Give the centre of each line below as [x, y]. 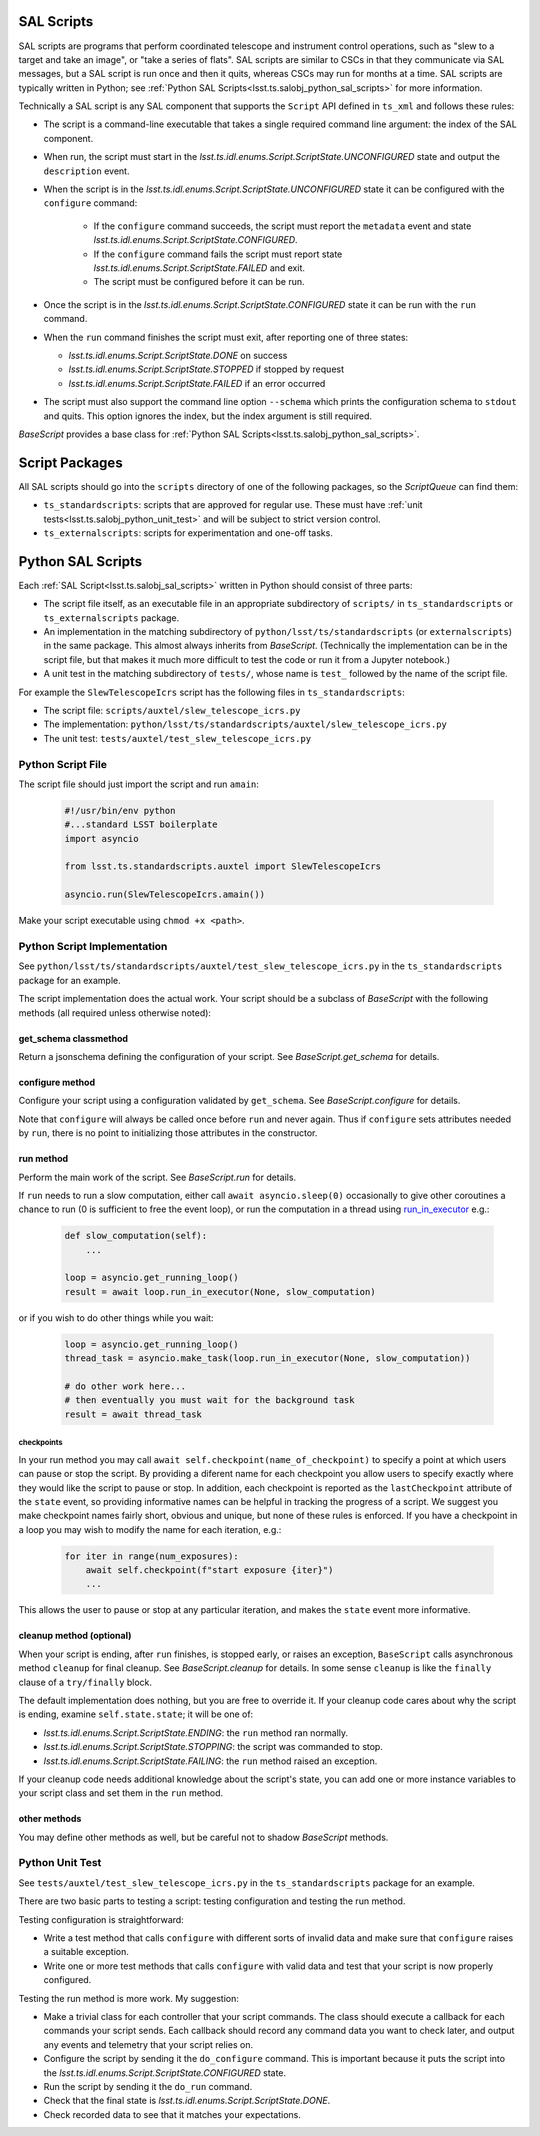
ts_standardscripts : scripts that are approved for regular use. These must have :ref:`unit [233, 505]
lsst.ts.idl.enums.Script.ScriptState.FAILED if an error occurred [197, 383]
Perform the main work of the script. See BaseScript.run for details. [157, 1177]
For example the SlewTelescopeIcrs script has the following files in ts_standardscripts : [211, 692]
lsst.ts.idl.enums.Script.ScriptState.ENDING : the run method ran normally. [196, 1732]
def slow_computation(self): [136, 1236]
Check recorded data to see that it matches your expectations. [172, 2114]
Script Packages [71, 462]
